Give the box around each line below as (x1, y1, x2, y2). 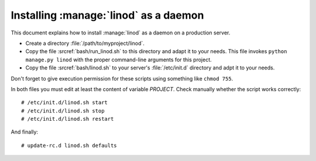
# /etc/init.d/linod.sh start (21, 99, 108, 106)
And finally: (11, 128, 38, 135)
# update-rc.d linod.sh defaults (21, 142, 117, 149)
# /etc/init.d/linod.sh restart (21, 116, 114, 123)
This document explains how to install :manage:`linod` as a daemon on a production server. (11, 29, 231, 36)
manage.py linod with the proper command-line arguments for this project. (25, 56, 212, 63)
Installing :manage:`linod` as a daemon (11, 9, 204, 22)
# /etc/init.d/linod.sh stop (21, 107, 105, 114)
